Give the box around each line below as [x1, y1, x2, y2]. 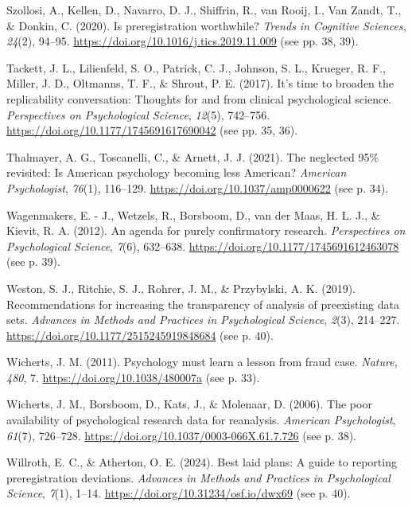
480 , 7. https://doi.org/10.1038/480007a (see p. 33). [6, 369, 260, 385]
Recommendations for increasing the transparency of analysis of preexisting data [6, 295, 399, 312]
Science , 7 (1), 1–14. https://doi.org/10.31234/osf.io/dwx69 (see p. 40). [6, 485, 351, 501]
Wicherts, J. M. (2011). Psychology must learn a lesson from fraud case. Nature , [6, 353, 398, 370]
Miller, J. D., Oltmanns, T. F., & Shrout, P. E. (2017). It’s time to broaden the [6, 75, 395, 92]
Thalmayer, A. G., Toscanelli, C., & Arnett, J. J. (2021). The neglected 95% [6, 148, 379, 165]
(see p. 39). [6, 253, 60, 270]
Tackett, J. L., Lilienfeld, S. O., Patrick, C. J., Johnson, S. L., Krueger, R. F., [6, 59, 386, 76]
